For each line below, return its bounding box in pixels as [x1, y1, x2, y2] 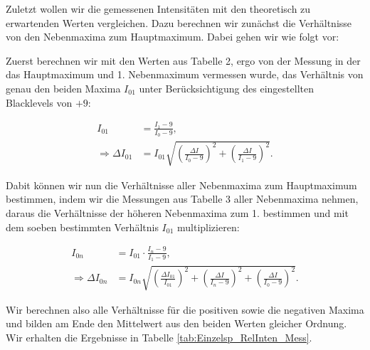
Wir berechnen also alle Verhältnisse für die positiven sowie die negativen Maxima [6, 302, 364, 317]
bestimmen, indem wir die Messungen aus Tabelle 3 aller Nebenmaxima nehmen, [6, 191, 359, 206]
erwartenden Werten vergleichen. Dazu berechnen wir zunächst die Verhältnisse [6, 15, 352, 30]
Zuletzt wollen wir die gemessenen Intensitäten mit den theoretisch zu [6, 1, 311, 16]
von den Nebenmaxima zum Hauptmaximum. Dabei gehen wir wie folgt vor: [6, 29, 339, 44]
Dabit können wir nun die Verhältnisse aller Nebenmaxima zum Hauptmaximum [6, 177, 357, 192]
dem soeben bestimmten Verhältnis [6, 219, 159, 234]
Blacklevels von [6, 95, 73, 110]
